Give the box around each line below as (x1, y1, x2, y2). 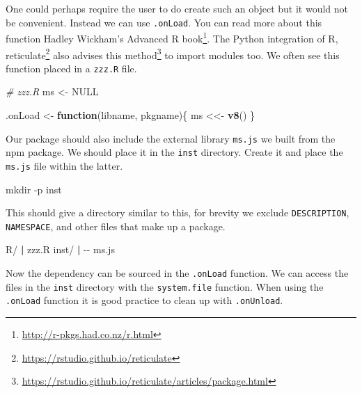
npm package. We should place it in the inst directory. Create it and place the (6, 145, 343, 159)
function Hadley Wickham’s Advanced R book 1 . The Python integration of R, (6, 29, 338, 45)
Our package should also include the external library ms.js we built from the (6, 131, 336, 145)
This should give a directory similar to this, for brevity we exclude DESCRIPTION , (6, 205, 349, 220)
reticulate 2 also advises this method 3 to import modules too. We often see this (6, 45, 340, 62)
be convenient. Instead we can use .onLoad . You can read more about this (6, 15, 322, 29)
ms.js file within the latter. (6, 158, 123, 173)
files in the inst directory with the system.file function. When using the (6, 279, 324, 294)
